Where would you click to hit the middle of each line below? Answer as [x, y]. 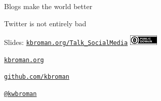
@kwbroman [21, 94]
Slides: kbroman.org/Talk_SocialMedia [66, 42]
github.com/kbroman [37, 77]
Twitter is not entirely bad [45, 23]
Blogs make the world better [48, 6]
